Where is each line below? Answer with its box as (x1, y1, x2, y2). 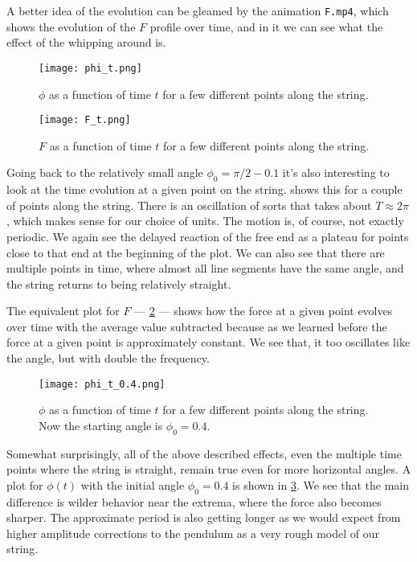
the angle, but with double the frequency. (6, 350, 210, 367)
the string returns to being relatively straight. (6, 275, 231, 292)
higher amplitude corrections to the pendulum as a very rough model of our (6, 524, 379, 541)
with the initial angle (80, 476, 185, 493)
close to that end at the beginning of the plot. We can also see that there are (6, 244, 385, 260)
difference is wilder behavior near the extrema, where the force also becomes (6, 493, 382, 510)
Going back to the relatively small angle (6, 164, 203, 181)
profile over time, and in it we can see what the (149, 18, 383, 35)
